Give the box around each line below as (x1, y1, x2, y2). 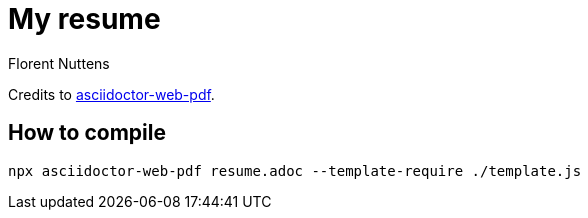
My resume (8, 2, 161, 36)
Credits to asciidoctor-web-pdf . (8, 85, 215, 103)
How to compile (8, 120, 166, 146)
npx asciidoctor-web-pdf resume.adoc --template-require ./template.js (8, 162, 582, 179)
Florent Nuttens (8, 54, 110, 72)
